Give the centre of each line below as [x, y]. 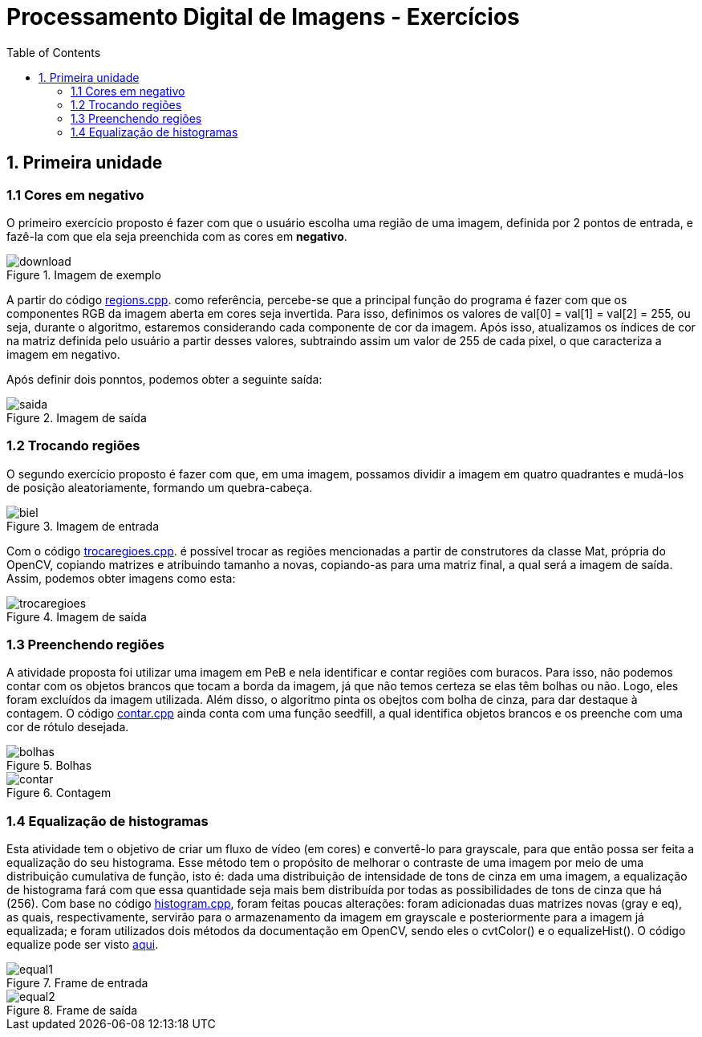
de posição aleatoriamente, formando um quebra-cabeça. [160, 487]
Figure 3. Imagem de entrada [83, 526]
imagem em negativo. [63, 354]
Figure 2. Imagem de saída [77, 417]
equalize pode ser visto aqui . [83, 945]
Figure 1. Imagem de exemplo [84, 274]
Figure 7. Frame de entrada [77, 983]
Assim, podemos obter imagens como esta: [121, 578]
